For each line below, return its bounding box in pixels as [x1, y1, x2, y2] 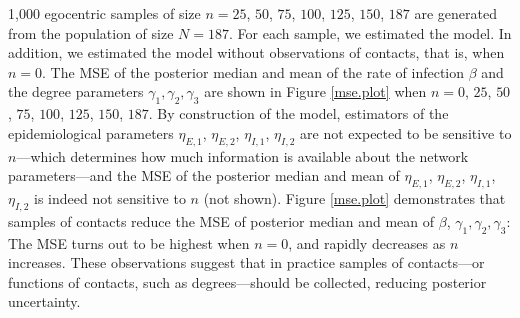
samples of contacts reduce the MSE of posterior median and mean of [8, 210, 435, 231]
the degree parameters [8, 81, 144, 102]
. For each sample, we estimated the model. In [228, 22, 512, 43]
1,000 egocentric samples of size [8, 3, 201, 23]
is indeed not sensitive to [34, 187, 186, 208]
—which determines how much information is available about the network [16, 145, 469, 166]
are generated [414, 3, 498, 23]
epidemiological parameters [8, 122, 174, 143]
